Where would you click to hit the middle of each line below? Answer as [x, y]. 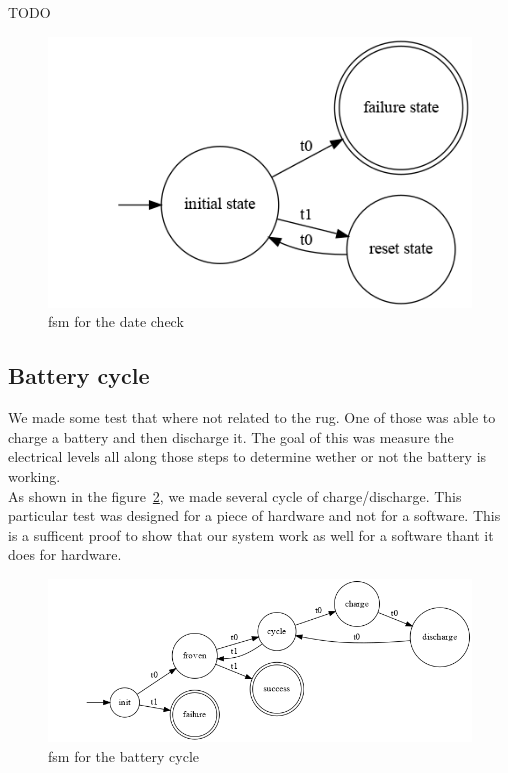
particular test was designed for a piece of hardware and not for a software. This [254, 515]
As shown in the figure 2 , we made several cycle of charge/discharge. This [235, 495]
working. [34, 476]
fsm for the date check [116, 321]
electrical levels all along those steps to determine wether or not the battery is [247, 456]
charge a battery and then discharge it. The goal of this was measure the [231, 436]
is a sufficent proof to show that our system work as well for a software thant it [251, 534]
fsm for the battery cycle [124, 755]
